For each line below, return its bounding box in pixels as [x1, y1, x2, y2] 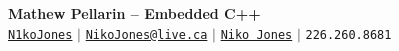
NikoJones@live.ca [85, 27, 208, 42]
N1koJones [8, 27, 73, 42]
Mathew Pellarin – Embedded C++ [8, 3, 261, 23]
